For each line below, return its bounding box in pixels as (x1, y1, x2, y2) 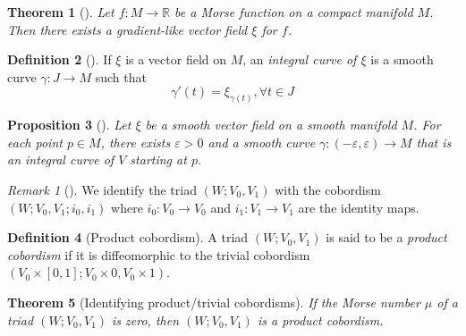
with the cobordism (275, 181, 381, 199)
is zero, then (112, 310, 180, 329)
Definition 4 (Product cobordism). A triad (7, 228, 249, 247)
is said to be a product (326, 228, 447, 247)
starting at (130, 150, 187, 169)
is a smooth (370, 50, 434, 69)
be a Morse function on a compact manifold (174, 3, 413, 21)
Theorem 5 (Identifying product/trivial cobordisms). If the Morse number (7, 292, 420, 311)
